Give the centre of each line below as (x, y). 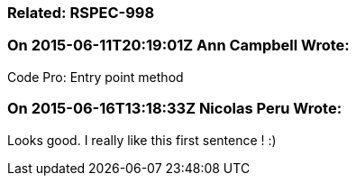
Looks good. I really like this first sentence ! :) (142, 140)
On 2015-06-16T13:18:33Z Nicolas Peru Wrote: (175, 109)
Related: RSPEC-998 (81, 13)
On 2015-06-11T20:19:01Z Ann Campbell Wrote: (178, 46)
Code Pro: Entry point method (96, 77)
